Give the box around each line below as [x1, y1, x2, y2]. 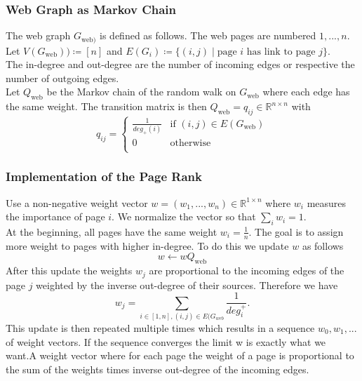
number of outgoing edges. [6, 70, 119, 85]
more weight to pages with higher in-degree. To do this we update [6, 238, 289, 253]
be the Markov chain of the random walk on [46, 84, 236, 99]
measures [307, 195, 347, 210]
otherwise [170, 138, 211, 149]
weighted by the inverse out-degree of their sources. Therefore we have [36, 277, 338, 292]
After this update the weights [6, 263, 133, 278]
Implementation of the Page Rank [6, 168, 202, 185]
